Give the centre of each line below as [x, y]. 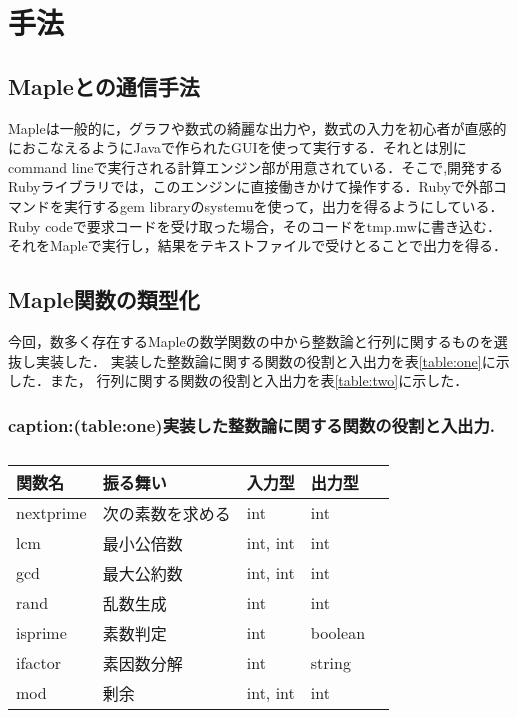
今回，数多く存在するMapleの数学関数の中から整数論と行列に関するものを [251, 340]
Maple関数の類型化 [104, 299]
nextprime [51, 513]
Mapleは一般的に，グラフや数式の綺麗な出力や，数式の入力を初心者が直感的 [257, 127]
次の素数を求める [166, 513]
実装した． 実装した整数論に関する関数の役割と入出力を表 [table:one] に [265, 360]
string [330, 663]
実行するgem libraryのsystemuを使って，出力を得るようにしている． [283, 205]
